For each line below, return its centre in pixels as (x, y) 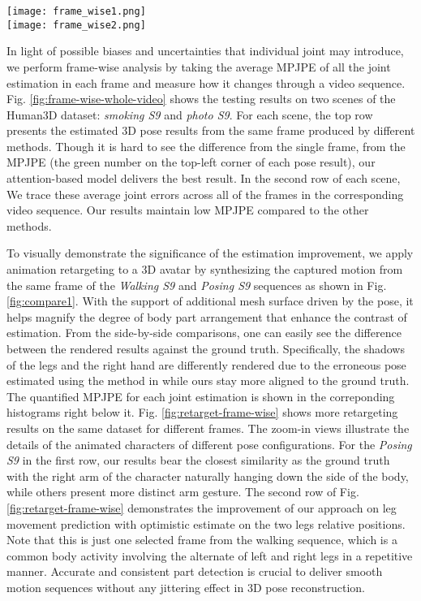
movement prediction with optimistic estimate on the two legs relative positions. (206, 523)
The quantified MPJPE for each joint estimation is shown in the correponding (201, 396)
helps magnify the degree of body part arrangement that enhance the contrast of (207, 316)
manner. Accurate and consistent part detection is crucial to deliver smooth (195, 571)
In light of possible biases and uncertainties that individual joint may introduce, (205, 51)
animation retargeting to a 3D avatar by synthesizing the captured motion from (205, 269)
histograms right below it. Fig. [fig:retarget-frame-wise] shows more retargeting (202, 412)
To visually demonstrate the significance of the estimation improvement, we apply (210, 253)
